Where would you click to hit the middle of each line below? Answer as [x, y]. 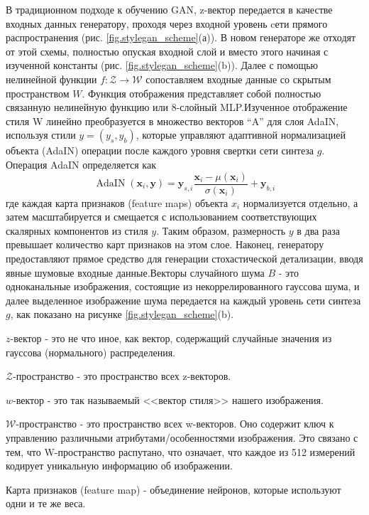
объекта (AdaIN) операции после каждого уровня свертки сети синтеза [160, 150]
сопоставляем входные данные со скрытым [238, 79]
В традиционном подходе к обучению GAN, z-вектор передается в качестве [169, 9]
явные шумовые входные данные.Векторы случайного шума [135, 272]
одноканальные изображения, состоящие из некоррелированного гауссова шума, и [183, 286]
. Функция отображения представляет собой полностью [202, 93]
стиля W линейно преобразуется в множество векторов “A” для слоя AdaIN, [172, 121]
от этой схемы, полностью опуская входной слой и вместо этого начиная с [167, 51]
